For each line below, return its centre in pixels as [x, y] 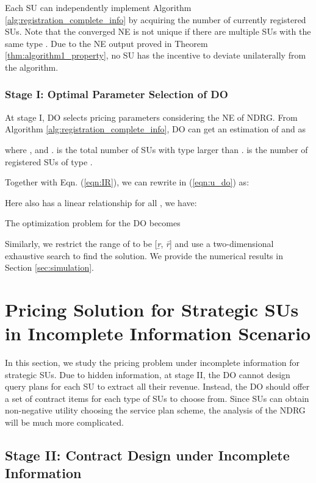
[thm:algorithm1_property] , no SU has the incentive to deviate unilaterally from [156, 55]
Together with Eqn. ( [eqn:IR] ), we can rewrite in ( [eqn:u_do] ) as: [127, 182]
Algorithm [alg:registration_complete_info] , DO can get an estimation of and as [155, 129]
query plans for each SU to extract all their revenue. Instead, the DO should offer [157, 386]
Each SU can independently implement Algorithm [98, 7]
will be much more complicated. [64, 422]
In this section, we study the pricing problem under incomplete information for [153, 363]
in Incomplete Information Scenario [158, 333]
